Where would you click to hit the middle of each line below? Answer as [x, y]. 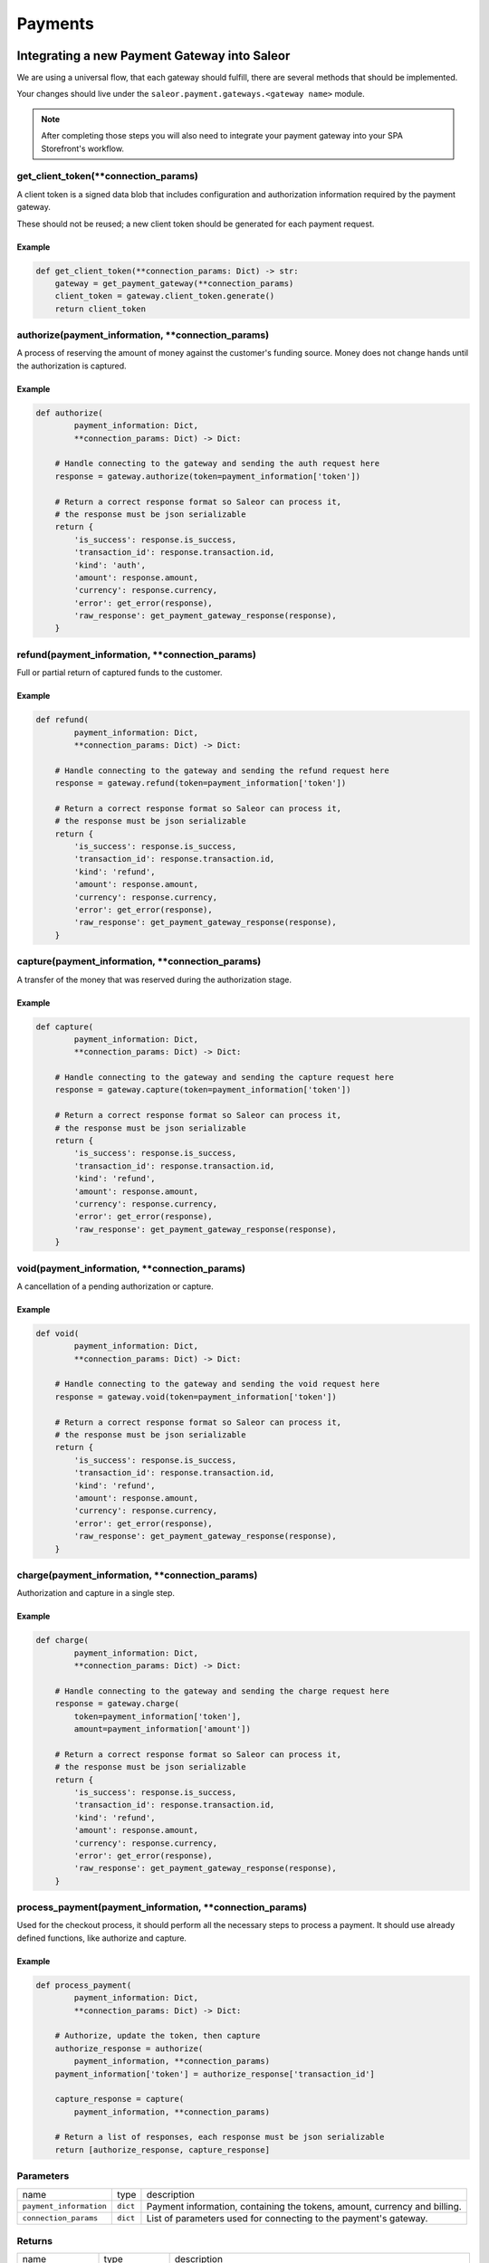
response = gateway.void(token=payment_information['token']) [196, 1397]
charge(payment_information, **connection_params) [137, 1575]
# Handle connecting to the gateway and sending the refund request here [222, 770]
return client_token [101, 309]
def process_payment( [84, 1985]
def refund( [62, 720]
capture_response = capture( [120, 2099]
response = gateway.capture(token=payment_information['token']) [203, 1090]
